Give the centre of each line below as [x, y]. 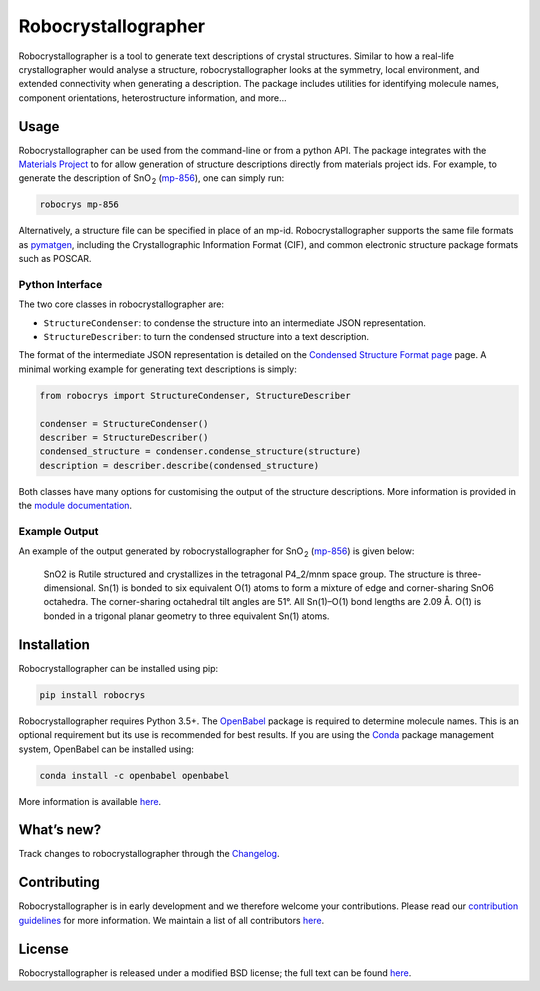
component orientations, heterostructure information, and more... [152, 97]
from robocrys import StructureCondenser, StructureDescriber [195, 395]
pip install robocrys [92, 694]
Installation [54, 644]
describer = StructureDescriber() [124, 438]
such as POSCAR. [55, 259]
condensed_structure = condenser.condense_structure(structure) [200, 451]
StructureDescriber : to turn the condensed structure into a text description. [206, 337]
